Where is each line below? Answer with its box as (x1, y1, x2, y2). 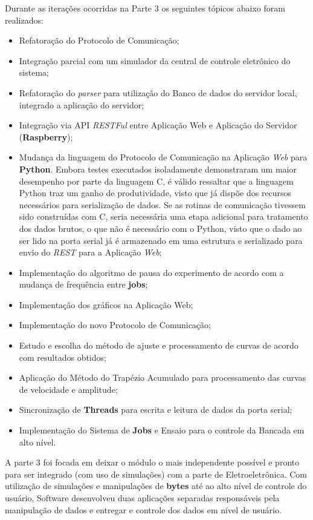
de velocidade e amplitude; (19, 383, 118, 395)
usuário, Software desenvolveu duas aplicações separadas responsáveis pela (5, 492, 280, 504)
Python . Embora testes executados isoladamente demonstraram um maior (19, 162, 297, 175)
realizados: (5, 13, 44, 26)
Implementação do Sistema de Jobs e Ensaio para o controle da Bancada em (19, 424, 305, 436)
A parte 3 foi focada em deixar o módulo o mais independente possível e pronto (5, 456, 300, 469)
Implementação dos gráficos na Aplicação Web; (19, 298, 193, 311)
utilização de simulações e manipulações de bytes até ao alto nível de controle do (5, 479, 307, 492)
